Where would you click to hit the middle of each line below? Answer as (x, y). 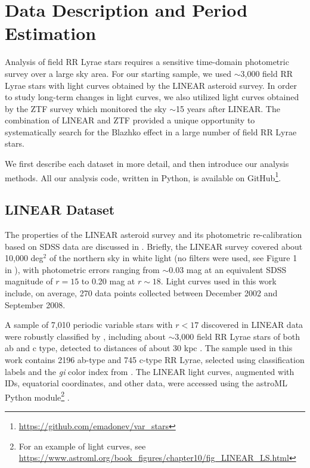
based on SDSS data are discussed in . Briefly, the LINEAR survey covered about (154, 246)
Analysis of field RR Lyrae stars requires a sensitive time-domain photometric (147, 62)
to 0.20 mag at (108, 281)
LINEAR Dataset (60, 210)
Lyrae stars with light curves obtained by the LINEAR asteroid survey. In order (151, 85)
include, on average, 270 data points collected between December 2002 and (141, 293)
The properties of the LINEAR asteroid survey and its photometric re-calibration (154, 235)
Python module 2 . (37, 396)
